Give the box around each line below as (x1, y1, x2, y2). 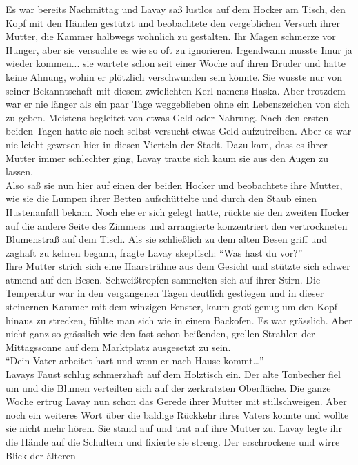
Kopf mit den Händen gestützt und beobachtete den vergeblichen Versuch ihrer (6, 15, 340, 30)
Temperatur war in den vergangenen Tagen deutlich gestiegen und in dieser (6, 286, 324, 300)
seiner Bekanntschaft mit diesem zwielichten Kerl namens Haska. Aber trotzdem (6, 83, 346, 97)
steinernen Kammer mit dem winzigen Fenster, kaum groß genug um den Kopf (6, 299, 338, 314)
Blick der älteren (6, 448, 76, 462)
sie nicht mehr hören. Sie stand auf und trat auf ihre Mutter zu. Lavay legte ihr (6, 421, 342, 435)
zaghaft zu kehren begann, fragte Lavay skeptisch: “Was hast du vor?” (6, 245, 303, 259)
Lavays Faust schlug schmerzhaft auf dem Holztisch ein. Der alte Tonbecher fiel (6, 367, 341, 382)
